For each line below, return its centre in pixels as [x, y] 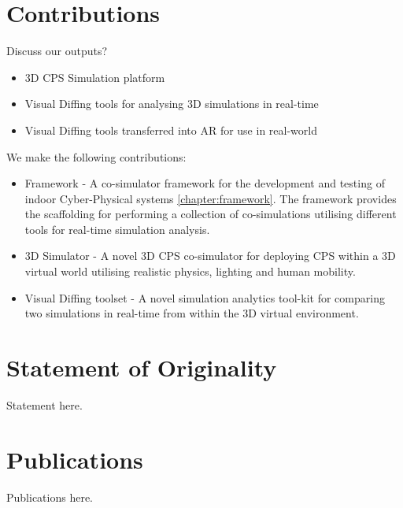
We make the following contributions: [96, 156]
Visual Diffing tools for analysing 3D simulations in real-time [172, 104]
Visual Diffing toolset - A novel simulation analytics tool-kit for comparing [205, 297]
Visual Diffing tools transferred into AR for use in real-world [171, 130]
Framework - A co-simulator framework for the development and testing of [205, 183]
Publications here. [50, 497]
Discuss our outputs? [57, 51]
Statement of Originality [142, 367]
